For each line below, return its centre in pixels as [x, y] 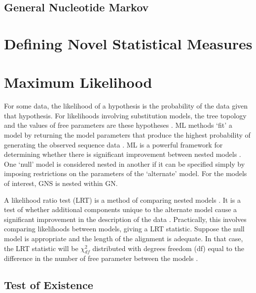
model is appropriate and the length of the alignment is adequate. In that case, [124, 238]
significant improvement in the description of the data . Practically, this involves [125, 219]
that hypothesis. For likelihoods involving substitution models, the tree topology [125, 115]
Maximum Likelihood [78, 82]
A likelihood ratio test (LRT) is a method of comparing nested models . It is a [122, 200]
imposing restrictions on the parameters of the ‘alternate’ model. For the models [126, 173]
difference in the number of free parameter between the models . [101, 258]
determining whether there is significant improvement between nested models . [123, 154]
